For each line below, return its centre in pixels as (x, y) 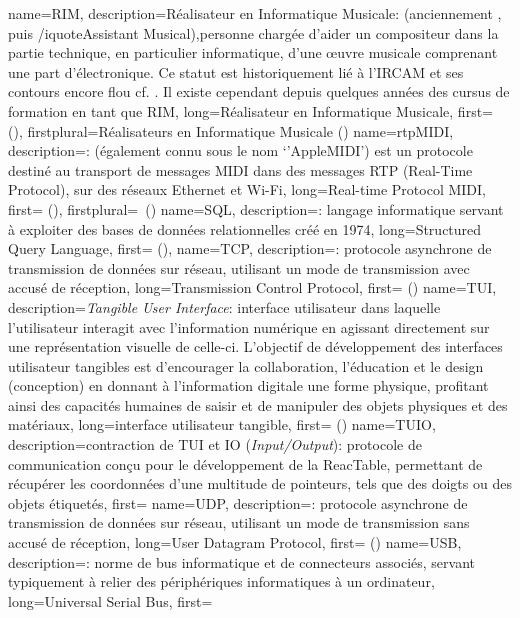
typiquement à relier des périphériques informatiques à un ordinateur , (221, 581)
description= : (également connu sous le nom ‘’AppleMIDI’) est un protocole (240, 150)
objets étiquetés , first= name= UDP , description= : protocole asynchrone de (238, 502)
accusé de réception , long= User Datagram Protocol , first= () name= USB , (235, 542)
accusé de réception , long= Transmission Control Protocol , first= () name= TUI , (252, 287)
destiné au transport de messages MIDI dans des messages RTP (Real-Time (240, 169)
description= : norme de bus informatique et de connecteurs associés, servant (241, 561)
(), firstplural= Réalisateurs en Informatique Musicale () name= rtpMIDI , (231, 130)
